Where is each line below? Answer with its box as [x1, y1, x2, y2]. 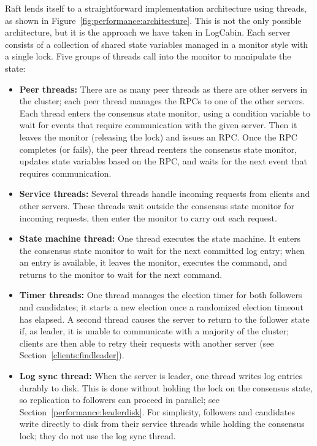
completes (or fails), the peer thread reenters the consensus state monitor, [19, 142, 297, 155]
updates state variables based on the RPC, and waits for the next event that [19, 155, 307, 167]
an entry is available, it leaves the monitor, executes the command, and [19, 256, 288, 269]
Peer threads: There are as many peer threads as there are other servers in [19, 82, 308, 95]
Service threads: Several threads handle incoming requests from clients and [19, 187, 310, 200]
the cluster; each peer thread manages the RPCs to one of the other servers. [19, 94, 305, 107]
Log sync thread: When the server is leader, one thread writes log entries [19, 369, 303, 382]
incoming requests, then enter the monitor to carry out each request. [19, 211, 277, 224]
